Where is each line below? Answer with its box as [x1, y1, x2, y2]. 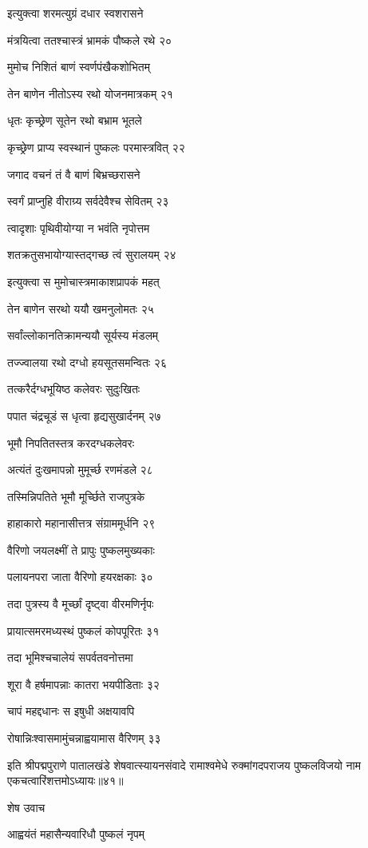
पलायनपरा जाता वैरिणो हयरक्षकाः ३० [7, 568, 153, 585]
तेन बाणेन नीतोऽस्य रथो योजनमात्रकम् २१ [7, 85, 173, 102]
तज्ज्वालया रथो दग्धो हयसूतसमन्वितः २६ [7, 353, 167, 370]
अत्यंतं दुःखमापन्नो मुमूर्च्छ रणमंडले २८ [7, 461, 153, 478]
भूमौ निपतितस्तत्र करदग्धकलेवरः [7, 434, 135, 451]
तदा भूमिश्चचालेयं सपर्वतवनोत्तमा [7, 649, 133, 666]
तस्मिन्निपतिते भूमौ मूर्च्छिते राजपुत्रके [7, 488, 145, 504]
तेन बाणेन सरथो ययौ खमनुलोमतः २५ [7, 300, 154, 317]
